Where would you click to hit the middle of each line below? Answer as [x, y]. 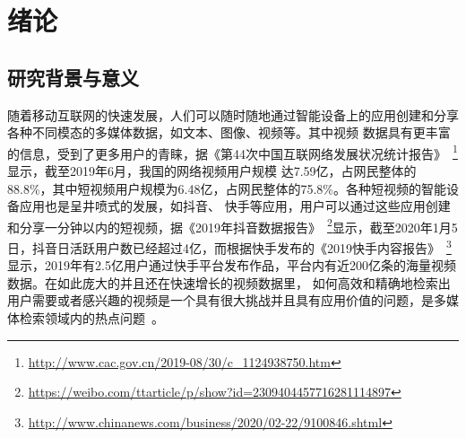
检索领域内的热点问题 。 [91, 318]
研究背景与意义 [73, 77]
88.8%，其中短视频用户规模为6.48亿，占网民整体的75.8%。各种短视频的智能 [227, 188]
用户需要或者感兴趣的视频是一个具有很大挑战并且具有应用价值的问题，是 [220, 300]
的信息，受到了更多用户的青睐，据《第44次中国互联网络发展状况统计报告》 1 [233, 152]
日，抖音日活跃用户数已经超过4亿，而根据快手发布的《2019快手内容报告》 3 [229, 246]
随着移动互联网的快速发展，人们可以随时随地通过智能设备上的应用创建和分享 [233, 114]
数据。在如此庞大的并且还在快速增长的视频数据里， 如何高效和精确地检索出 [229, 282]
